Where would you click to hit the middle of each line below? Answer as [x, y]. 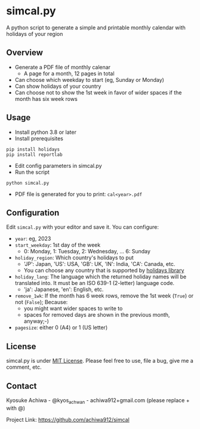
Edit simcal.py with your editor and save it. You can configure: [83, 227]
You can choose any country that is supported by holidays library [104, 271]
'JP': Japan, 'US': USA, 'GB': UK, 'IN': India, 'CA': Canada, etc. [99, 264]
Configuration [33, 212]
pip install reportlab [34, 154]
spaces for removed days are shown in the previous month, [97, 315]
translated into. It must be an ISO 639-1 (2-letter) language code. [95, 283]
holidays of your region [35, 33]
